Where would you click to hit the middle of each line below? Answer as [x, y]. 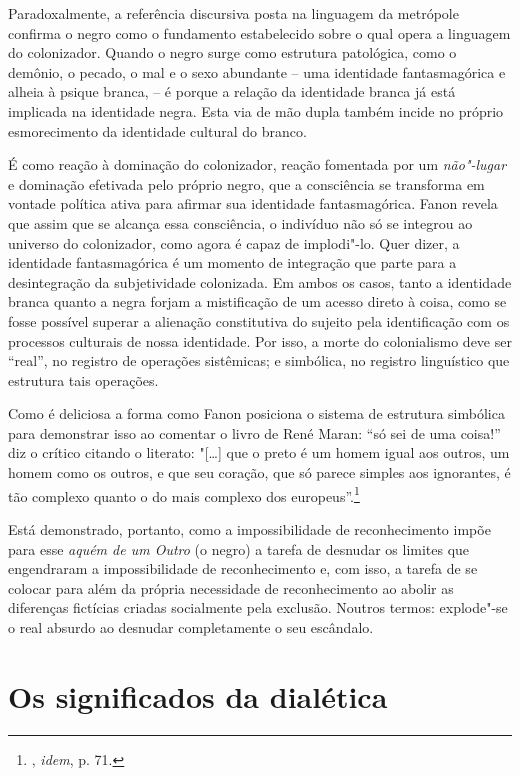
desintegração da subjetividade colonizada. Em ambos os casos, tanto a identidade [260, 281]
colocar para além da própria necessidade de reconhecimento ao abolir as [231, 587]
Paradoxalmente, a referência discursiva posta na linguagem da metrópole [233, 13]
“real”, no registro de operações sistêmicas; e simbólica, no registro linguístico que [259, 360]
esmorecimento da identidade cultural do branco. [157, 130]
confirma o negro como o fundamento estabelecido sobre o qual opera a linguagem [259, 32]
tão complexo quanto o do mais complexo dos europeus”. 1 [184, 494]
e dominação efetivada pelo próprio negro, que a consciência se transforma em [246, 183]
